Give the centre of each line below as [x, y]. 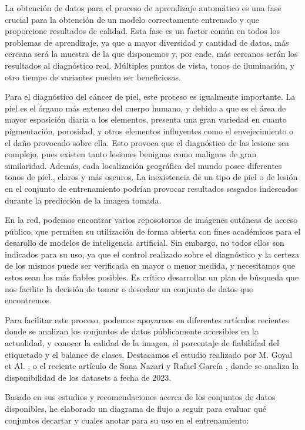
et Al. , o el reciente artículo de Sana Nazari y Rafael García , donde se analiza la [152, 366]
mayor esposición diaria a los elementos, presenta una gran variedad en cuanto [146, 119]
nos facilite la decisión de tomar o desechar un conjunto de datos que [129, 288]
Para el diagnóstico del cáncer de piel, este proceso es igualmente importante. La [150, 97]
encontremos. [28, 300]
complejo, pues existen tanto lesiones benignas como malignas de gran [131, 154]
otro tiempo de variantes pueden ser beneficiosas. [93, 77]
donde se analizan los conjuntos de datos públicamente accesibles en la [132, 331]
